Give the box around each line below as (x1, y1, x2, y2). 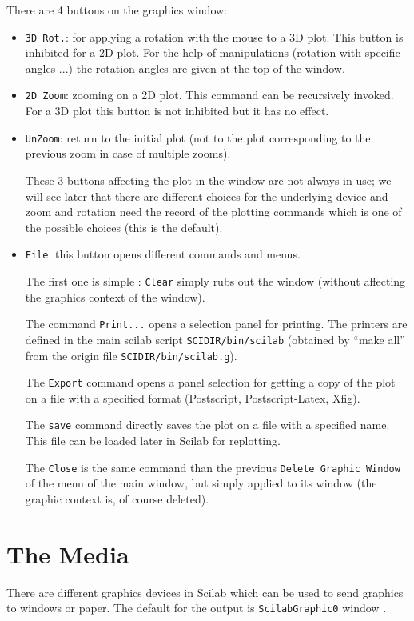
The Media (6, 537, 129, 570)
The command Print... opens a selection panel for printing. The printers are (25, 315, 408, 332)
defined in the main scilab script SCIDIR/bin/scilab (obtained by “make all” (25, 331, 405, 347)
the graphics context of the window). (25, 288, 205, 305)
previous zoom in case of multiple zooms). (25, 145, 231, 162)
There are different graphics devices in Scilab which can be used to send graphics (6, 583, 404, 600)
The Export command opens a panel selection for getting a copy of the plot (25, 374, 396, 391)
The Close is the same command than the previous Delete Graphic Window (25, 459, 400, 475)
